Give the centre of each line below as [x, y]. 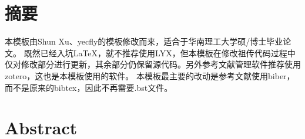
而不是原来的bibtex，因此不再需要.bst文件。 [89, 87]
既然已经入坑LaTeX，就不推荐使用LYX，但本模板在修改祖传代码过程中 [160, 52]
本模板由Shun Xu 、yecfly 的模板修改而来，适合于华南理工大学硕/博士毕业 [144, 41]
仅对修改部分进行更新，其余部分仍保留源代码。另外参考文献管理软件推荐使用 [153, 64]
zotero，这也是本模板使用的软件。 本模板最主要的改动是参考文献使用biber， [150, 75]
